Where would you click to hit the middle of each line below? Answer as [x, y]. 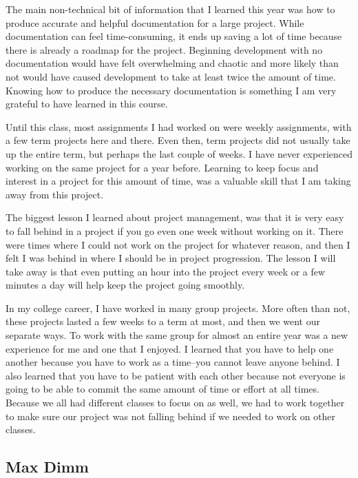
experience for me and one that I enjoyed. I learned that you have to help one [170, 348]
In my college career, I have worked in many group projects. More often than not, [178, 308]
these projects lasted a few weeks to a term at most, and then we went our [163, 321]
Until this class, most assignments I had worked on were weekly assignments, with [179, 126]
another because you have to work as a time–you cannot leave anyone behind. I [173, 362]
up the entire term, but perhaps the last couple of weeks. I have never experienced [179, 153]
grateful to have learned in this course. [87, 104]
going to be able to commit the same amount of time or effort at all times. [162, 389]
